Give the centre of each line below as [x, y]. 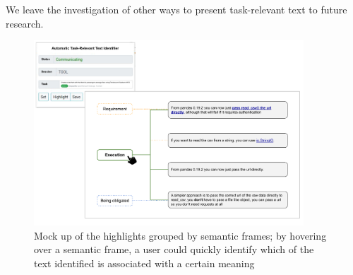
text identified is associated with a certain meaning [144, 263]
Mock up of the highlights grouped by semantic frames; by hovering [180, 235]
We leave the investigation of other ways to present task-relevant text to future [176, 9]
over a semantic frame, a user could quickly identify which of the [174, 249]
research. [25, 23]
